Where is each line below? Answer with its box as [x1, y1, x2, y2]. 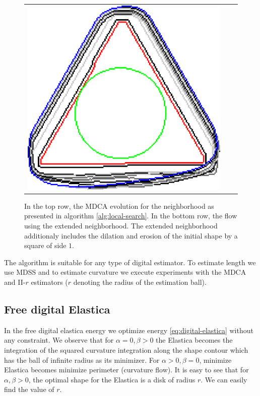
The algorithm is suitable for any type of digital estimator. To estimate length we [4, 257, 256, 267]
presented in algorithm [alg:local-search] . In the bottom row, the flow [24, 210, 237, 221]
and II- [4, 276, 26, 287]
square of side [24, 240, 67, 251]
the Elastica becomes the [156, 335, 233, 345]
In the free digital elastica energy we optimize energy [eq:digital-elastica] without [4, 325, 253, 335]
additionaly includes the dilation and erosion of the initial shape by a [24, 230, 238, 241]
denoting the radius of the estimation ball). [73, 276, 207, 287]
